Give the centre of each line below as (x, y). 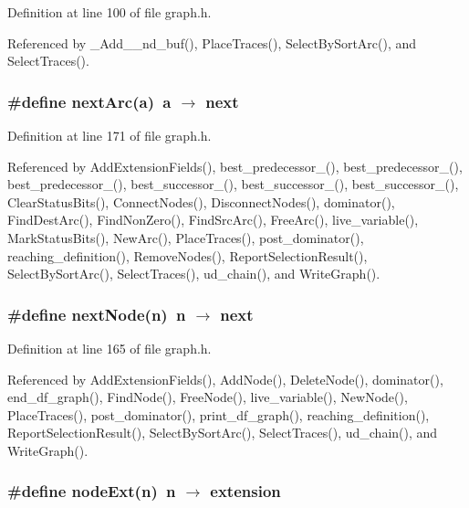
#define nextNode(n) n (97, 314)
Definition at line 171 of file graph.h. (109, 135)
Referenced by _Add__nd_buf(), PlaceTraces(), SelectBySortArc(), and (212, 42)
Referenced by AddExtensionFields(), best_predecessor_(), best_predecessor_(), (235, 166)
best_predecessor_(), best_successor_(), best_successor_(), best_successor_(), (233, 184)
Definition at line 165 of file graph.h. (109, 348)
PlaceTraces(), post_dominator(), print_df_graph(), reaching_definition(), (219, 414)
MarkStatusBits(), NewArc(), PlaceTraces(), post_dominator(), (186, 237)
